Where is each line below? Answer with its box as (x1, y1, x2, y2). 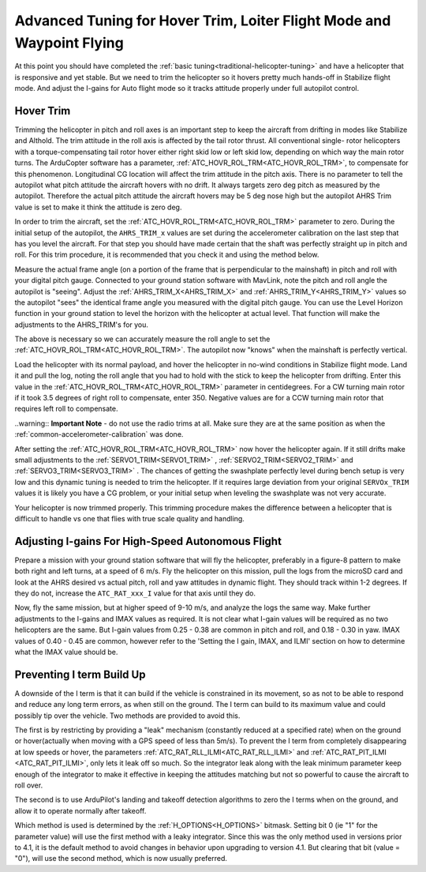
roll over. (14, 780, 43, 790)
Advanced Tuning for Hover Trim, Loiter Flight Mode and (14, 12, 391, 29)
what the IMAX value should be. (14, 647, 118, 656)
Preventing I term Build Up (14, 667, 146, 681)
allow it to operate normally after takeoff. (14, 806, 147, 815)
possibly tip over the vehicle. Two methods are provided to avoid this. (14, 711, 241, 720)
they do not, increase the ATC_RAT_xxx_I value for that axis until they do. (14, 588, 256, 598)
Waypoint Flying (14, 34, 124, 51)
